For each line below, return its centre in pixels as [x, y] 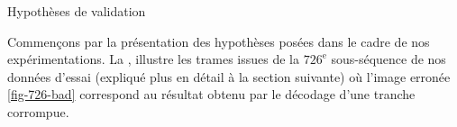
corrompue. [38, 111]
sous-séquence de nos [388, 59]
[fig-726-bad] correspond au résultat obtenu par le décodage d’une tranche [211, 94]
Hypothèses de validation [77, 11]
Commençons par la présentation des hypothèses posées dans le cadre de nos [219, 41]
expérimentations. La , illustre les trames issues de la [153, 59]
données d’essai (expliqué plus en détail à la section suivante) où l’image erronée [229, 76]
